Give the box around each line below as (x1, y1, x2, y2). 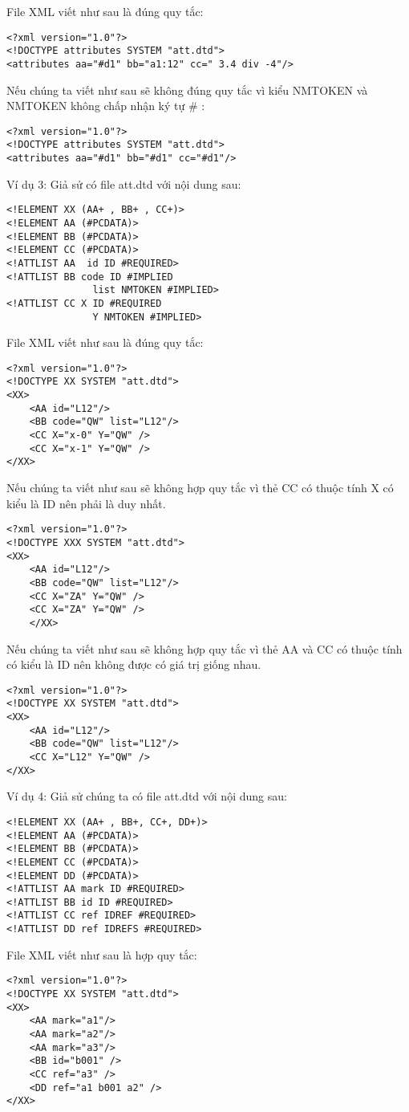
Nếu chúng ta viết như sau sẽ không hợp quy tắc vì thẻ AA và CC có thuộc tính (6, 640, 403, 657)
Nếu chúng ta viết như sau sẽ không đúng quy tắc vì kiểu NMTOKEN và (6, 81, 368, 98)
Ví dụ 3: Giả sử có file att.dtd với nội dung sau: (6, 175, 241, 192)
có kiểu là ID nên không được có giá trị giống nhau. (6, 656, 261, 673)
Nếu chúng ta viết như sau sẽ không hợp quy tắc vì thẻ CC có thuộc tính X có (6, 479, 394, 496)
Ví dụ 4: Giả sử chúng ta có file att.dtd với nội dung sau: (6, 788, 287, 804)
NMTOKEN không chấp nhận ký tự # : (6, 97, 205, 114)
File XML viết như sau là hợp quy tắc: (6, 946, 197, 963)
